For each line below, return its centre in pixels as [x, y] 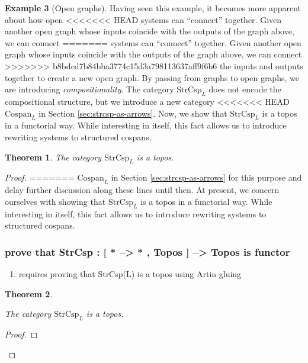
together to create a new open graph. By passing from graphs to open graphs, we [152, 77]
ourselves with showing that [55, 201]
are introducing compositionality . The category [89, 89]
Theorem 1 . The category [53, 157]
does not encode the [245, 89]
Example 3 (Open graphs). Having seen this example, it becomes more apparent [153, 8]
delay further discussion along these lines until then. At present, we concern [142, 190]
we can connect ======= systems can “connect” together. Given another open [153, 42]
